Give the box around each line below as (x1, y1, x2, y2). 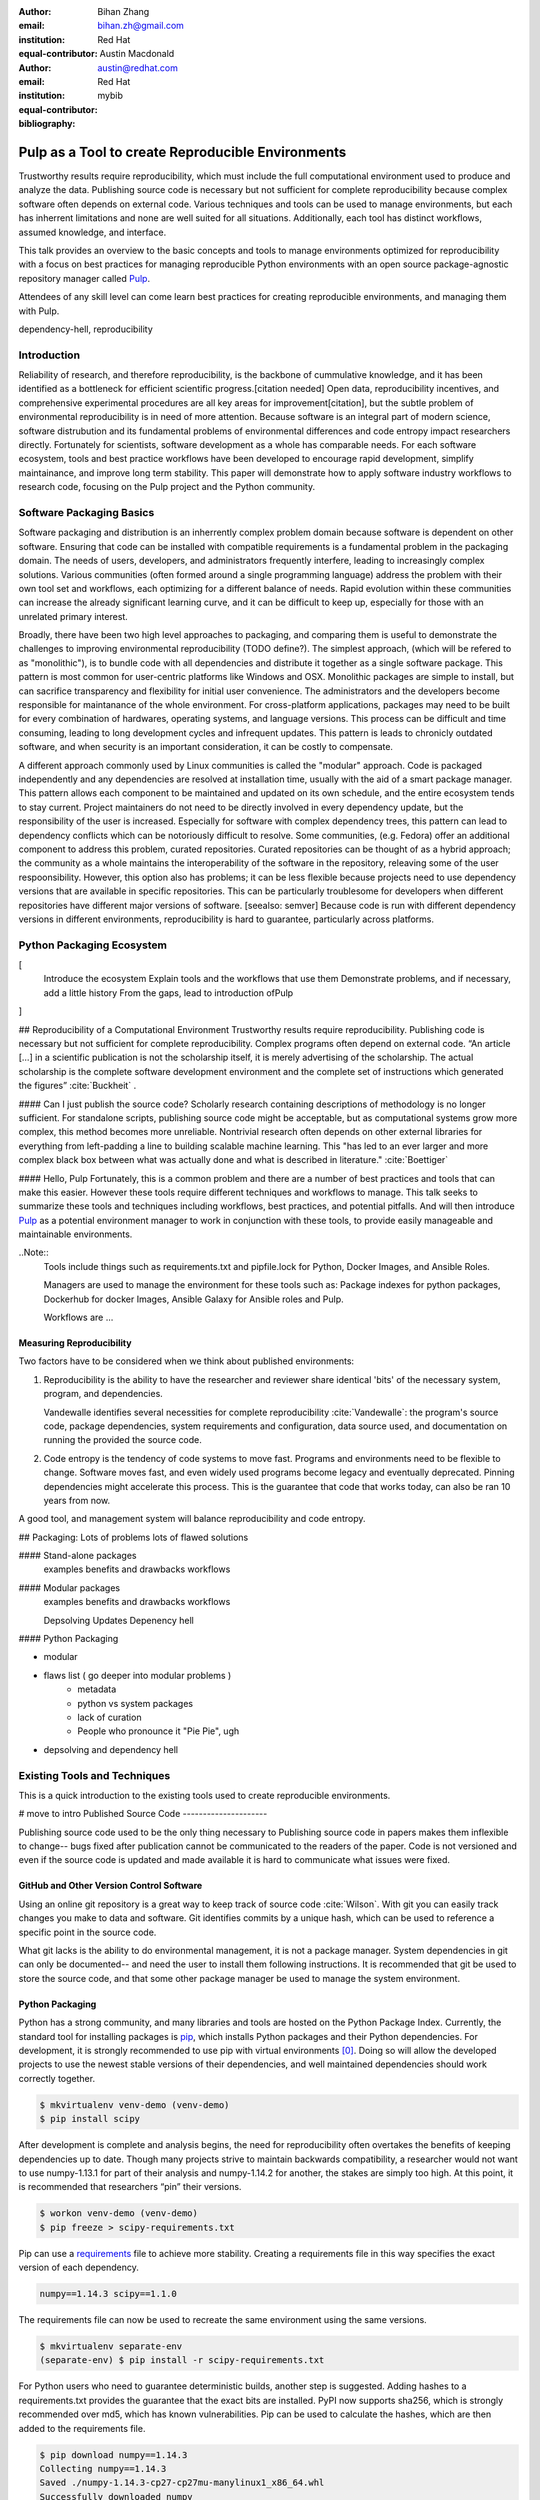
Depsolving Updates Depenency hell (43, 1614, 194, 1626)
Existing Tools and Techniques (18, 1768, 171, 1782)
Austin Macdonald (99, 48, 175, 60)
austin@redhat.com (97, 61, 179, 74)
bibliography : (18, 118, 76, 130)
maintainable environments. (18, 1228, 133, 1240)
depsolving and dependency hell (43, 1743, 179, 1755)
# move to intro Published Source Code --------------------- (18, 1808, 268, 1820)
